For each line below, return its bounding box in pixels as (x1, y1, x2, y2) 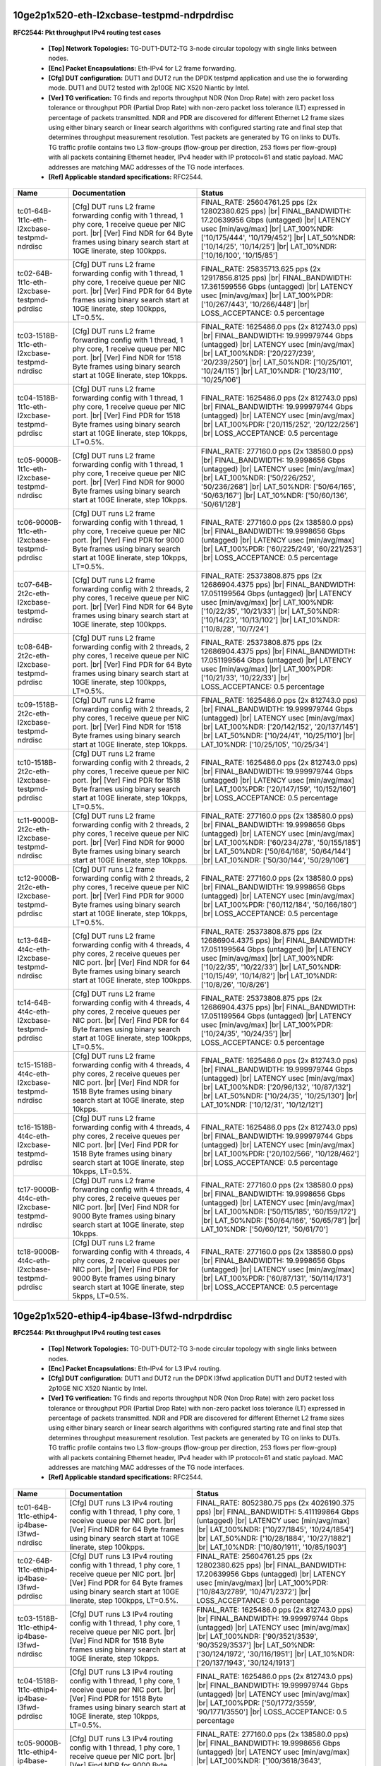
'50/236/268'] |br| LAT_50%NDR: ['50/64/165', (201, 482, 356, 492)
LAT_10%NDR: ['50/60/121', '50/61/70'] (201, 1224, 329, 1234)
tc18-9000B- (17, 1247, 60, 1257)
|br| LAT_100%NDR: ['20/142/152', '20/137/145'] (201, 722, 358, 732)
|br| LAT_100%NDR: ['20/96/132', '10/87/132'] (201, 1082, 351, 1092)
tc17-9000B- (17, 1185, 60, 1195)
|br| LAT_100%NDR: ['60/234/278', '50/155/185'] (201, 838, 361, 848)
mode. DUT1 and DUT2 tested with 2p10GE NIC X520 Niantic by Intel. (48, 83, 250, 92)
